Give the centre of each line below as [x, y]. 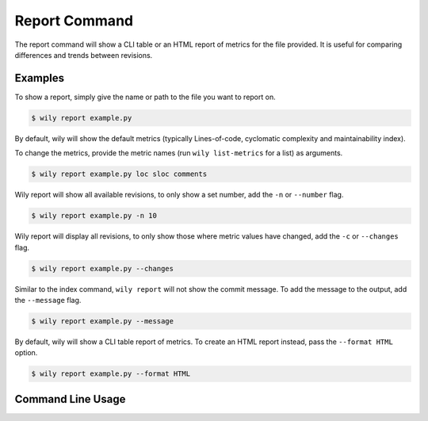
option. [26, 353]
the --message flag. [48, 300]
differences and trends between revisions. [84, 55]
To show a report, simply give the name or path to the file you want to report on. [145, 97]
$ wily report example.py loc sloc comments [119, 174]
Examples [40, 78]
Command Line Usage [70, 399]
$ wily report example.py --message [103, 321]
